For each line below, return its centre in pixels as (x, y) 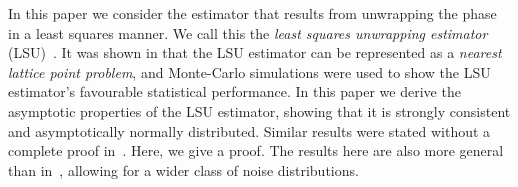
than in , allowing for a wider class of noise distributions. (183, 169)
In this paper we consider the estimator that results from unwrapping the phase (252, 13)
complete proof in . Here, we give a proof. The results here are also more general (256, 150)
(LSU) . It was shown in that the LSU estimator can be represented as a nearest (255, 52)
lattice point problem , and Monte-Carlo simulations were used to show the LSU (249, 71)
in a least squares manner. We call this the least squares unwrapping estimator (248, 32)
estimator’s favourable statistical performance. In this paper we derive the (234, 91)
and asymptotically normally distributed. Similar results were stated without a (249, 130)
